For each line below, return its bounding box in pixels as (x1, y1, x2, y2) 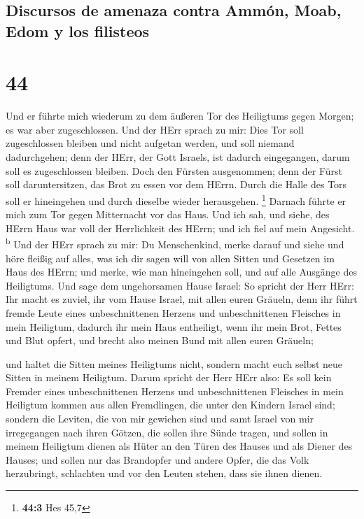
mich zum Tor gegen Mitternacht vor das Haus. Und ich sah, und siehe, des (6, 207, 330, 222)
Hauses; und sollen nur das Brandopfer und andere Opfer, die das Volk (6, 452, 309, 467)
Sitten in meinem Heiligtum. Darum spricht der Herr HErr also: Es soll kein (6, 370, 332, 385)
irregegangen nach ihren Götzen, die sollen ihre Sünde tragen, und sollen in (6, 425, 328, 439)
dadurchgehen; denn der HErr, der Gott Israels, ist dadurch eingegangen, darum (6, 150, 350, 164)
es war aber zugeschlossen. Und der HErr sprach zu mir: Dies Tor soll (6, 122, 304, 136)
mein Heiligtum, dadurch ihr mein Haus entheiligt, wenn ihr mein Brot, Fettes (6, 319, 342, 334)
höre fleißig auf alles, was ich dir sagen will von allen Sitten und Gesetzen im (6, 250, 335, 265)
